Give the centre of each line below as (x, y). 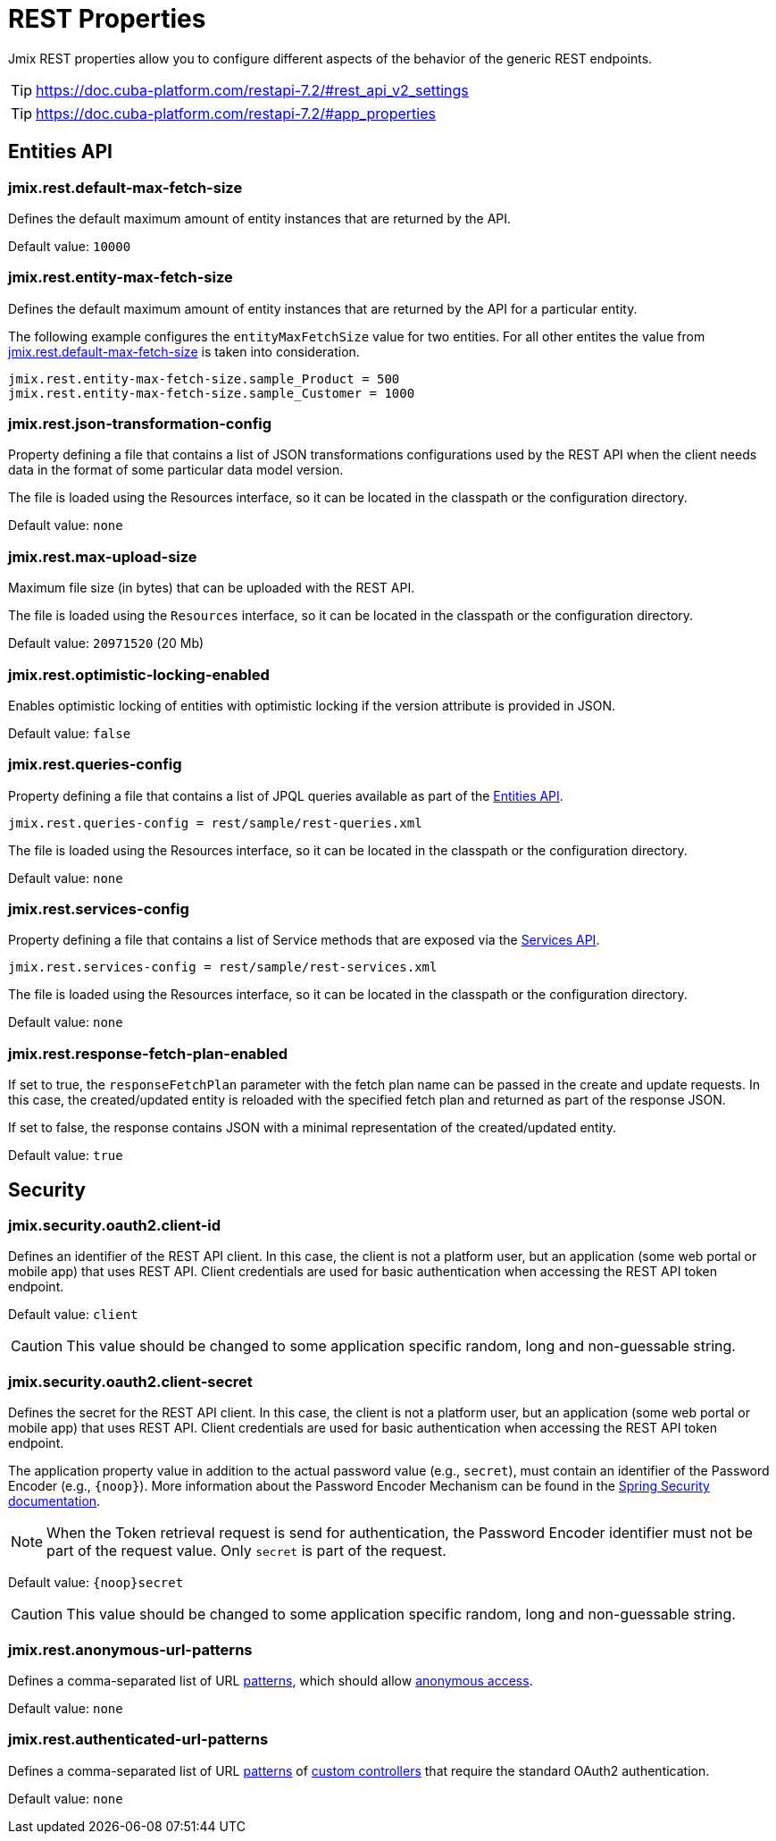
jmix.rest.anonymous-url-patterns (130, 1649)
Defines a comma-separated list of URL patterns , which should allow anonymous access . (271, 1680)
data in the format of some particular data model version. (176, 470)
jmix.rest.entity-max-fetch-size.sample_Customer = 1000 (212, 393)
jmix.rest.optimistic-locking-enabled (139, 674)
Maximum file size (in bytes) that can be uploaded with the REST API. (212, 588)
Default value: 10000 (70, 246)
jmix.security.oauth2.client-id (115, 1226)
